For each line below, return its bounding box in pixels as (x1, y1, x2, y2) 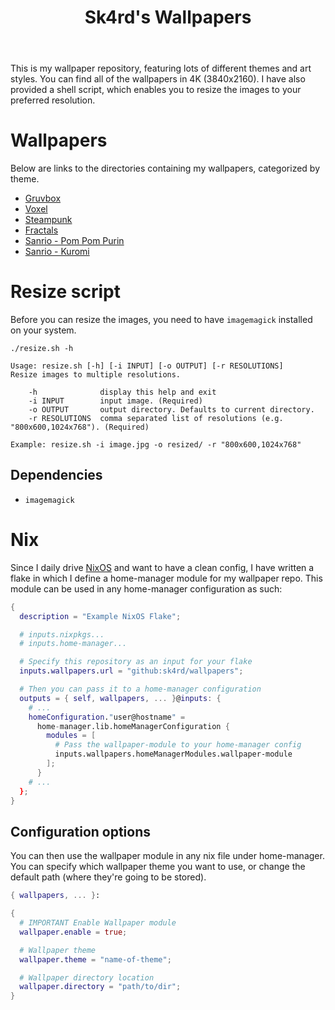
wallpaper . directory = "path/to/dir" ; (19, 982, 182, 992)
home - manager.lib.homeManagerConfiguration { (36, 721, 230, 731)
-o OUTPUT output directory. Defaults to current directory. (28, 405, 315, 415)
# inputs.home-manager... (19, 639, 128, 649)
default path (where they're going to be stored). (10, 871, 207, 883)
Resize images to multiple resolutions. (10, 370, 182, 380)
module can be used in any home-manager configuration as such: (10, 582, 283, 595)
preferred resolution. (10, 94, 96, 106)
